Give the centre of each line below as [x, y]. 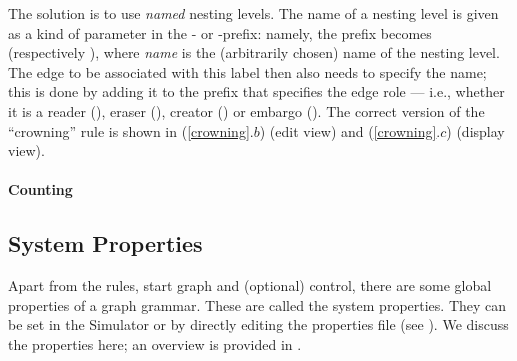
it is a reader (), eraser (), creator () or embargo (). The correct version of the [246, 110]
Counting [40, 189]
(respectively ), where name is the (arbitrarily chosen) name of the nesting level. [254, 52]
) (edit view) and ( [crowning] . [350, 130]
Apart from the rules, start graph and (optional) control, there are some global [250, 285]
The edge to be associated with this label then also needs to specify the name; [247, 71]
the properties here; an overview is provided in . [155, 343]
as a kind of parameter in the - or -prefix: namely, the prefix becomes [220, 32]
